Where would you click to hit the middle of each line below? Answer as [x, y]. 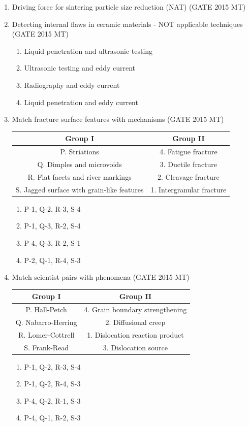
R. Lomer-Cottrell [46, 334]
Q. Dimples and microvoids [80, 164]
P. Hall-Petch [46, 309]
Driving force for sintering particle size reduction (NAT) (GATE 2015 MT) [129, 7]
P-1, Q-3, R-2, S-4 [52, 226]
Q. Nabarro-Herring [46, 322]
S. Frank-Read [46, 347]
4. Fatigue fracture [189, 152]
